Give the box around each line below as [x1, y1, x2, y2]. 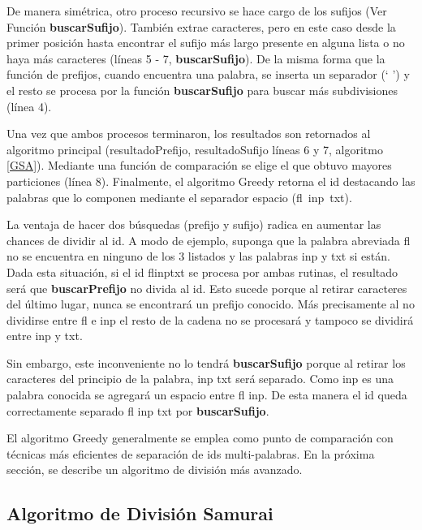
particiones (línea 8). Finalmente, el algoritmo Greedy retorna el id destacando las [6, 172, 416, 189]
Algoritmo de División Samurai [6, 501, 273, 526]
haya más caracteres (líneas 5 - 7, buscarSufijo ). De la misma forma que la [6, 50, 385, 67]
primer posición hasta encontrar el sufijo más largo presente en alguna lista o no [6, 34, 405, 51]
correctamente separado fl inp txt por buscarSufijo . [6, 402, 269, 419]
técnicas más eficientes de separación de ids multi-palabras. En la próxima [6, 445, 375, 462]
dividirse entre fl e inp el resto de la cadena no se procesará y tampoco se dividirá [6, 311, 414, 328]
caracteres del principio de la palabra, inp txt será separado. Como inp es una [6, 370, 394, 387]
